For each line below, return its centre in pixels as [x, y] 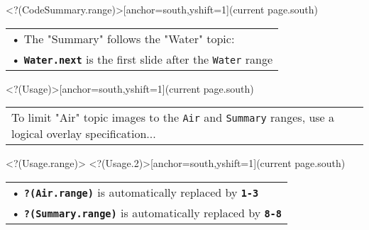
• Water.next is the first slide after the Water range [142, 59]
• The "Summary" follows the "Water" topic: [123, 38]
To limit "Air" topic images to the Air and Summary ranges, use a [173, 117]
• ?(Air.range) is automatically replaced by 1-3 [135, 192]
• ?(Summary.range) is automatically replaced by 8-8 [147, 212]
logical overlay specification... [84, 134]
